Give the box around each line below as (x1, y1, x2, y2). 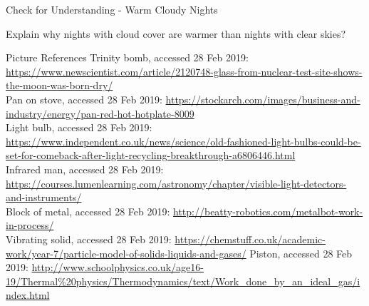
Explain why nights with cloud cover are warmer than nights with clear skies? (6, 26, 346, 41)
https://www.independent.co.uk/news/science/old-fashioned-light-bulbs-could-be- (6, 133, 361, 148)
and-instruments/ (6, 190, 82, 205)
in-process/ (6, 218, 54, 233)
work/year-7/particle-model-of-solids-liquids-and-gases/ (6, 245, 246, 260)
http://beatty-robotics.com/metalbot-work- (173, 203, 363, 218)
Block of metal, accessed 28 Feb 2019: (6, 203, 170, 218)
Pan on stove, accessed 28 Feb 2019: (6, 91, 162, 106)
